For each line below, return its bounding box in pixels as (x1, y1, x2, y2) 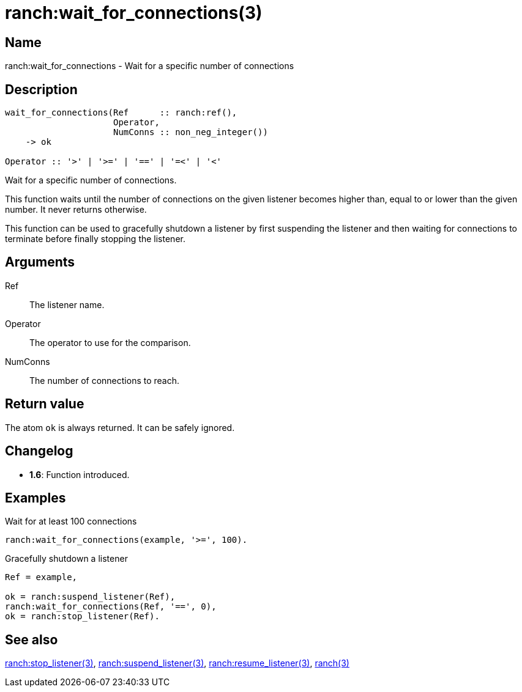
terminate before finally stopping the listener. (5, 234, 185, 245)
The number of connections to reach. (29, 375, 180, 386)
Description (5, 81, 78, 97)
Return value (5, 396, 84, 412)
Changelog (5, 443, 73, 459)
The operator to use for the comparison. (29, 337, 191, 348)
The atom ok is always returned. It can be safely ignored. (5, 422, 235, 433)
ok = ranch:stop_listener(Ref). (5, 611, 160, 622)
